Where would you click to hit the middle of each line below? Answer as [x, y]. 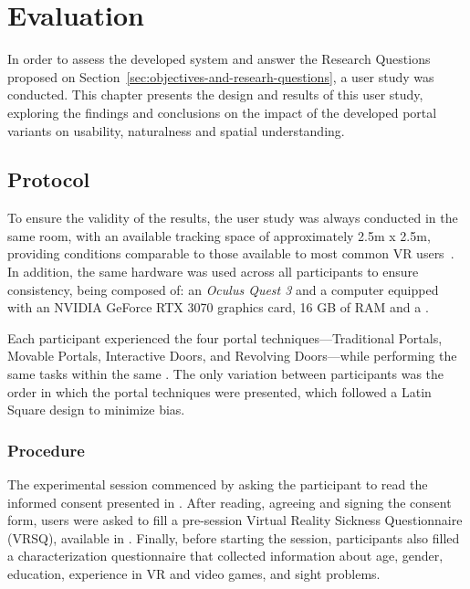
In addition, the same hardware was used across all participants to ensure [213, 272]
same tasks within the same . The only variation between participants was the [226, 374]
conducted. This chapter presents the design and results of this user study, [215, 95]
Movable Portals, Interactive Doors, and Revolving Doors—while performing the [232, 356]
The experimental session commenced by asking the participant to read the [218, 484]
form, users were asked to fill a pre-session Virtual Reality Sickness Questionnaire [235, 520]
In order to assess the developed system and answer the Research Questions [219, 59]
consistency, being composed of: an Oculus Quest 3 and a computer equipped [223, 289]
